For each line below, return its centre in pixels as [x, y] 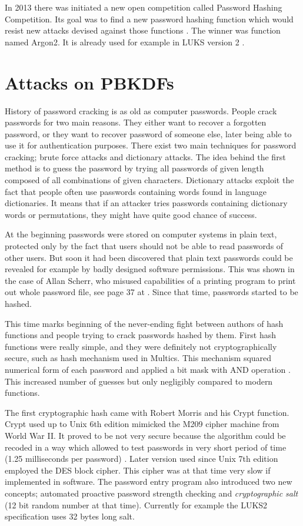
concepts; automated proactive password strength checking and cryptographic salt [151, 493]
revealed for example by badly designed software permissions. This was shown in [150, 269]
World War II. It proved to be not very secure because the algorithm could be [145, 435]
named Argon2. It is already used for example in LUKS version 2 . [125, 42]
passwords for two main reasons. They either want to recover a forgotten [136, 122]
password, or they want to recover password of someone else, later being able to [148, 133]
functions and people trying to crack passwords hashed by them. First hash [140, 335]
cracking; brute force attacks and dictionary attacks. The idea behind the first [145, 156]
